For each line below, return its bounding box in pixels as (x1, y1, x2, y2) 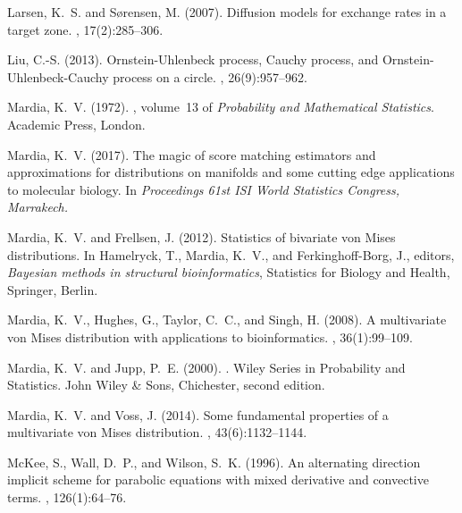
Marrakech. (7, 198, 69, 216)
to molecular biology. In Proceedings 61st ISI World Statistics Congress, (7, 180, 400, 198)
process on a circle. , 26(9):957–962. (113, 67, 307, 86)
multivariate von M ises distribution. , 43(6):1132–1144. (7, 423, 307, 442)
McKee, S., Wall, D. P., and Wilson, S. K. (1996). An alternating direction (7, 452, 421, 471)
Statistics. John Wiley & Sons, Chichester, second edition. (7, 375, 325, 394)
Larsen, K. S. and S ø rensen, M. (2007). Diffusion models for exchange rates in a (7, 3, 447, 21)
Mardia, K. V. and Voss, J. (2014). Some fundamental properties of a (7, 405, 389, 424)
